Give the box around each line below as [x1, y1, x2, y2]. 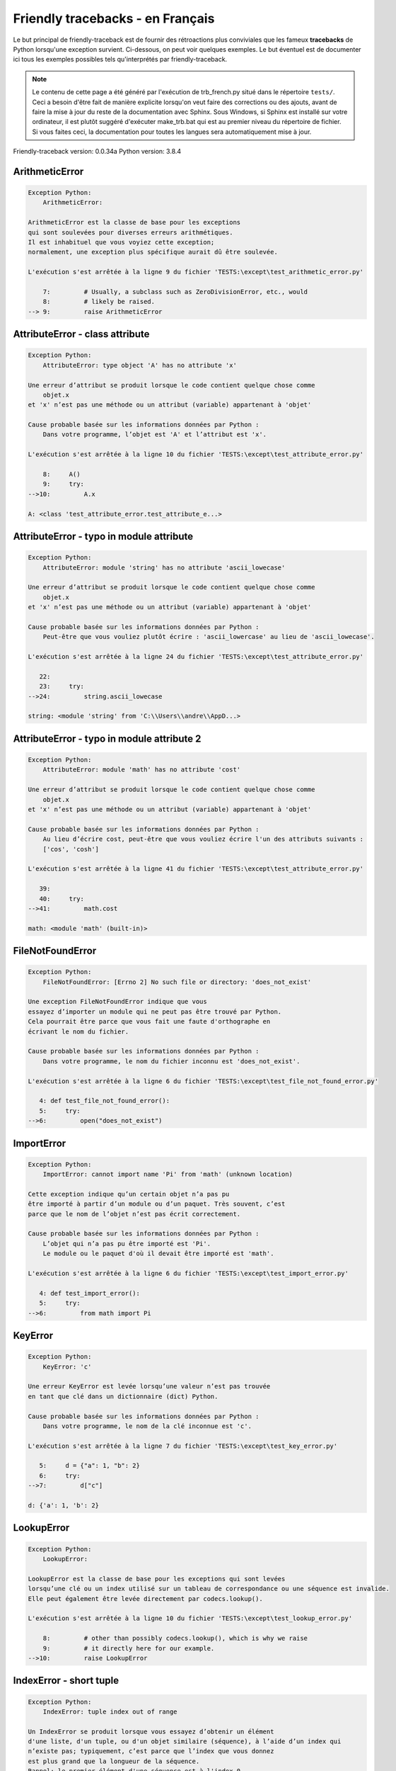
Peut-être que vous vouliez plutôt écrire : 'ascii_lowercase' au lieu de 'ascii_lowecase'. [42, 633, 375, 641]
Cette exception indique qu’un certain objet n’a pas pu [28, 1190, 230, 1198]
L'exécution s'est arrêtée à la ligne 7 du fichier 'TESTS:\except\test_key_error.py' [28, 1442, 338, 1450]
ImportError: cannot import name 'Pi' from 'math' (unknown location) [42, 1170, 293, 1179]
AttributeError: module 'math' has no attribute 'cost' [42, 766, 241, 774]
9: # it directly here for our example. [42, 1644, 215, 1652]
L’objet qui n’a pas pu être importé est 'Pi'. [42, 1240, 211, 1247]
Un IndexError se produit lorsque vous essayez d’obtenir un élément [28, 1727, 274, 1736]
